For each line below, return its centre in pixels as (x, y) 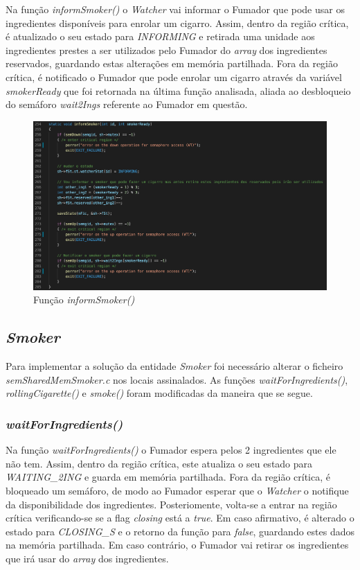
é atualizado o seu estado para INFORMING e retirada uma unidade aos (160, 36)
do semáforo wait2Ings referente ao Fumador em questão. (127, 104)
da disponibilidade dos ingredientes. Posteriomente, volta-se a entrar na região (171, 504)
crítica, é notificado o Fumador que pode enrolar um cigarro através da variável (174, 77)
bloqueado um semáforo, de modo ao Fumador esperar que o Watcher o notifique (177, 491)
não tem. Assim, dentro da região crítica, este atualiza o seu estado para (159, 463)
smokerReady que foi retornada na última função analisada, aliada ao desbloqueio (178, 90)
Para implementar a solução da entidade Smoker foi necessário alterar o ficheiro (174, 366)
